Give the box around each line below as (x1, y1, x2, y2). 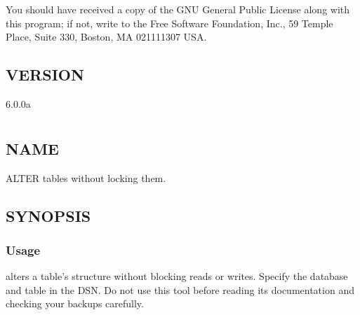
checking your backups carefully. (6, 296, 144, 311)
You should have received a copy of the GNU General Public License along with (6, 2, 350, 16)
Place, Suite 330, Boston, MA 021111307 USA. (6, 29, 207, 44)
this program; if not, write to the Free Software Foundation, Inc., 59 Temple (6, 15, 333, 30)
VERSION (6, 64, 84, 85)
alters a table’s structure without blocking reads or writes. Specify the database (6, 269, 348, 283)
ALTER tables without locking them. (6, 170, 166, 185)
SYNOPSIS (6, 204, 91, 226)
